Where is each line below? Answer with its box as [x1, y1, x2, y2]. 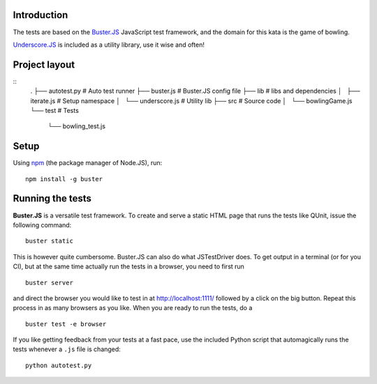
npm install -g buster [25, 175, 103, 183]
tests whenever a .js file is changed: [13, 345, 121, 353]
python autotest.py [25, 361, 92, 369]
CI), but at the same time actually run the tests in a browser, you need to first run [13, 262, 244, 271]
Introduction [13, 9, 68, 21]
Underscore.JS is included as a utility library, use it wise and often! [13, 40, 205, 49]
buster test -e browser [25, 320, 107, 328]
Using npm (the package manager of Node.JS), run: [13, 159, 163, 167]
